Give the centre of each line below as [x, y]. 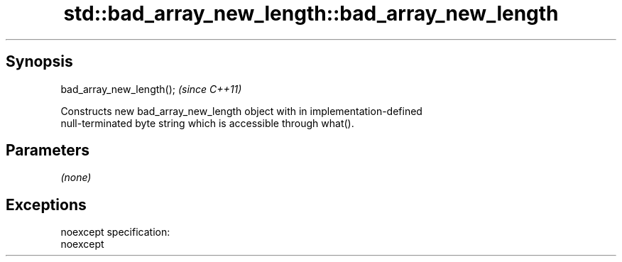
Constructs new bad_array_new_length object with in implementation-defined [241, 111]
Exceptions [46, 204]
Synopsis [39, 62]
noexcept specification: [115, 232]
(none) [76, 178]
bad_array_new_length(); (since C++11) [151, 89]
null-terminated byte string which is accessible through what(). [207, 123]
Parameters [48, 151]
